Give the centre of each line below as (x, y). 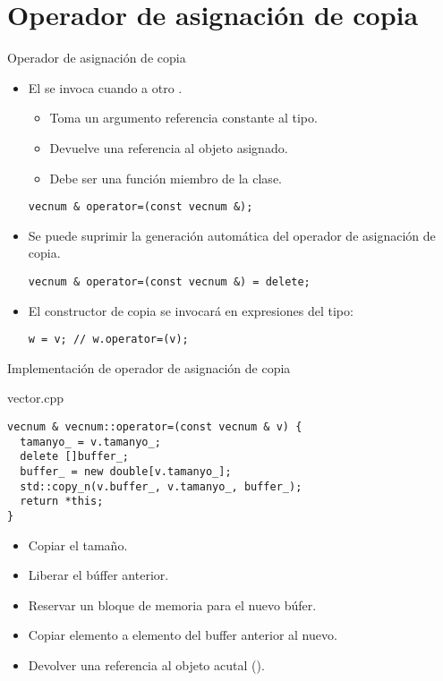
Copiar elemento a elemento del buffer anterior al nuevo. (183, 635)
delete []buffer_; (75, 457)
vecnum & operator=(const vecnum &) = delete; (169, 281)
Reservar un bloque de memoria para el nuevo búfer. (172, 604)
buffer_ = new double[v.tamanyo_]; (126, 472)
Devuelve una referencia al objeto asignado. (169, 147)
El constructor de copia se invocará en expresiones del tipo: (191, 310)
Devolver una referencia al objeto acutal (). (146, 665)
